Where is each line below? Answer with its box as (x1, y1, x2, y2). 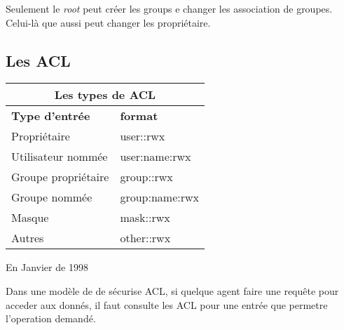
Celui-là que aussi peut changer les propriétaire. (6, 15, 211, 29)
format (120, 107, 158, 124)
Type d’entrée (11, 107, 90, 124)
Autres (11, 230, 44, 246)
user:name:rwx (120, 148, 191, 165)
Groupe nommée (11, 189, 92, 206)
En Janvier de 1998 (6, 260, 88, 275)
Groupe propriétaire (11, 169, 109, 185)
